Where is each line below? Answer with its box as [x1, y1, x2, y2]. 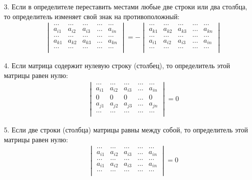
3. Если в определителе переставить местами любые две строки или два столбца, [4, 1, 248, 11]
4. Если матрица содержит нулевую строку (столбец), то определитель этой [4, 60, 230, 71]
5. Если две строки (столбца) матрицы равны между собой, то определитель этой [4, 124, 248, 134]
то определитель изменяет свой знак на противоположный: [4, 11, 180, 21]
